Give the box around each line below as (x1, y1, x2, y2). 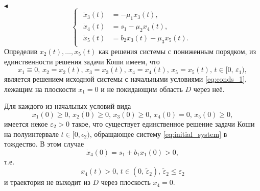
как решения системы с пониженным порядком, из (99, 46, 256, 57)
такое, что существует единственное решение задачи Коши (72, 118, 255, 129)
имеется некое (4, 118, 48, 129)
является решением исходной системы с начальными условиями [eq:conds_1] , (4, 74, 247, 84)
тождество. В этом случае (4, 138, 84, 149)
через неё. (193, 83, 225, 94)
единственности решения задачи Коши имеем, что (4, 56, 160, 66)
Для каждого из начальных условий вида (4, 101, 131, 111)
